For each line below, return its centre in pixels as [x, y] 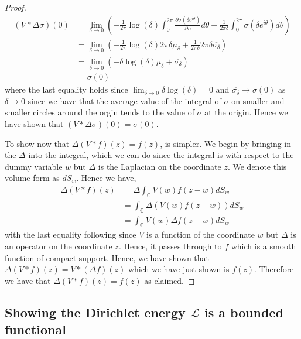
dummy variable [34, 166]
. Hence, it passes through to [170, 246]
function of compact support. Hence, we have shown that [107, 257]
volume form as [32, 178]
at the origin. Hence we [246, 112]
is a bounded [244, 312]
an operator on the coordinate [59, 246]
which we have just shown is [179, 269]
